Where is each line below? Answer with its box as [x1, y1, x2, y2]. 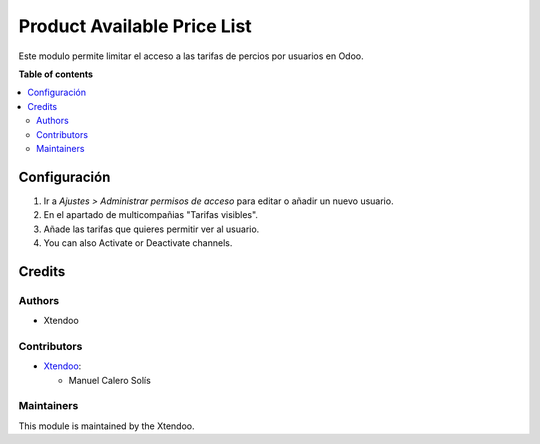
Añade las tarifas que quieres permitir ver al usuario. [43, 223, 260, 235]
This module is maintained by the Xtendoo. [18, 420, 195, 432]
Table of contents [18, 68, 94, 80]
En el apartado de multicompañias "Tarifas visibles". [43, 209, 259, 221]
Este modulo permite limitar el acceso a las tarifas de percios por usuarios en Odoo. [18, 50, 364, 62]
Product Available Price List [18, 15, 252, 37]
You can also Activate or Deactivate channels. [43, 236, 233, 249]
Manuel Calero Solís [68, 374, 152, 386]
